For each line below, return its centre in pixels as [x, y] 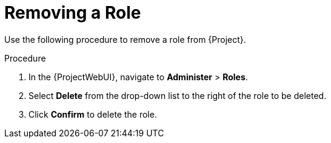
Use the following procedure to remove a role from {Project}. [125, 39]
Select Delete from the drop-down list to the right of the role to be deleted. [178, 95]
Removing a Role [73, 13]
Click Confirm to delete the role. [93, 114]
